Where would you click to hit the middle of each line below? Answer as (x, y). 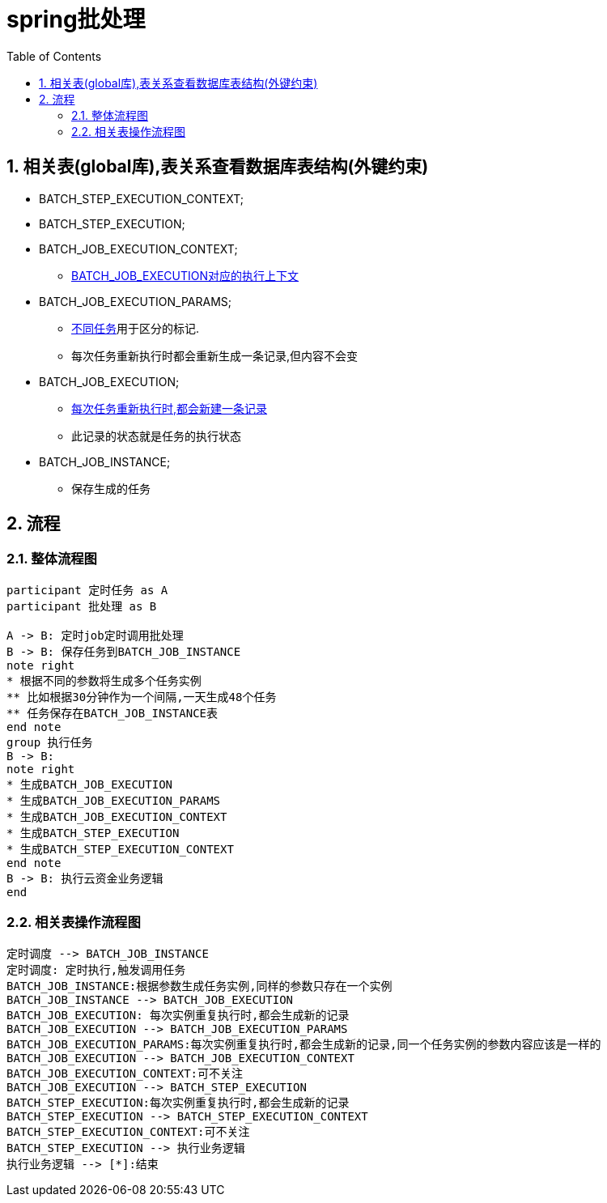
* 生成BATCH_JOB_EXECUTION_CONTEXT (117, 816)
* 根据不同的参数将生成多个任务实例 (104, 680)
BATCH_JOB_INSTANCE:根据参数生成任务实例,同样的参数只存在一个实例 (200, 986)
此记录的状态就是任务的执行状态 (156, 436)
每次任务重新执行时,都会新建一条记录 (170, 408)
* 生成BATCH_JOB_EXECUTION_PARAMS (114, 800)
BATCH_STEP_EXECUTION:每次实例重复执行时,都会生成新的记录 (178, 1102)
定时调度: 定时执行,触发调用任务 (96, 969)
